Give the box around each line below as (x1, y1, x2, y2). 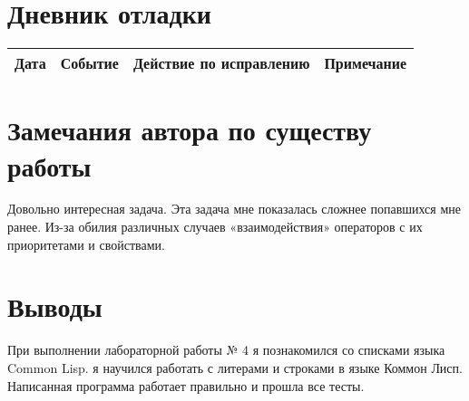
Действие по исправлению (132, 53, 310, 74)
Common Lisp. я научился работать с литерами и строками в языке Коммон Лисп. (7, 358, 463, 377)
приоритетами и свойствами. (7, 234, 165, 253)
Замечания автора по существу (7, 111, 372, 148)
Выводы (7, 288, 103, 325)
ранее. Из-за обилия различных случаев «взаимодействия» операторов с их (7, 217, 423, 236)
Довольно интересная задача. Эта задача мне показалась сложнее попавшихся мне (7, 199, 461, 218)
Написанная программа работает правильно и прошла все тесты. (7, 376, 365, 395)
